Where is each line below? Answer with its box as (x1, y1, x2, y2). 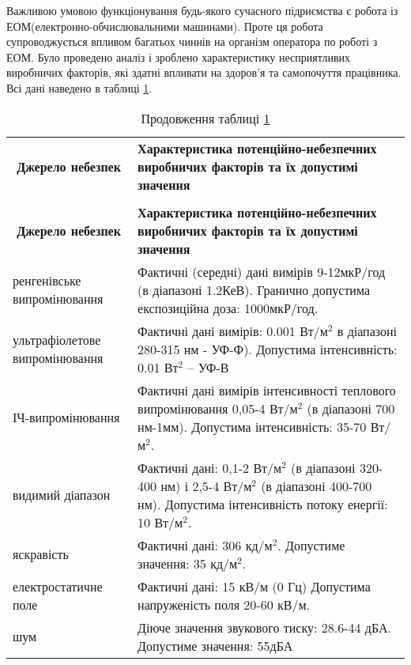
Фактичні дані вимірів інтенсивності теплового (138, 380, 396, 399)
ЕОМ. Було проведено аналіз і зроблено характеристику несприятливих (6, 48, 351, 65)
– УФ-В (187, 357, 229, 376)
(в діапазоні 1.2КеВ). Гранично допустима (138, 280, 371, 299)
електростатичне (13, 576, 103, 595)
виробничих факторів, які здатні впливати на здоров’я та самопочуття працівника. (6, 64, 402, 81)
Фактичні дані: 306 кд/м (138, 535, 273, 554)
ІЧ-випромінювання (13, 408, 120, 427)
